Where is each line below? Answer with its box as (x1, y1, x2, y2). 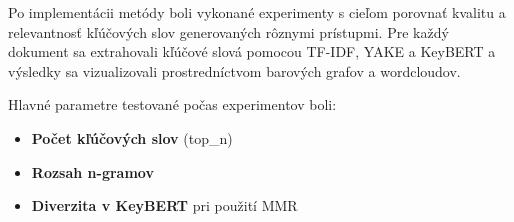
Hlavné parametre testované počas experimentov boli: (8, 94, 337, 115)
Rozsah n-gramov (31, 161, 154, 182)
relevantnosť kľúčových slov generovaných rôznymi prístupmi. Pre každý (8, 21, 449, 42)
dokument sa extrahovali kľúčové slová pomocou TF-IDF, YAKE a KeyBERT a (8, 41, 496, 62)
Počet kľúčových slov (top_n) (31, 127, 233, 148)
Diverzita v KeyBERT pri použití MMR (31, 195, 298, 216)
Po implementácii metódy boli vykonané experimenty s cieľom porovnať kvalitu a (8, 2, 506, 22)
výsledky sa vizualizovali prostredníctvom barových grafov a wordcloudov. (8, 60, 461, 81)
